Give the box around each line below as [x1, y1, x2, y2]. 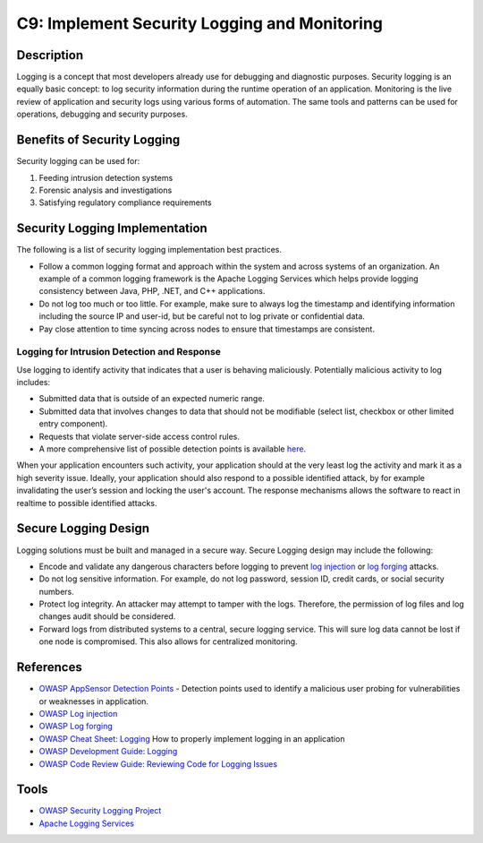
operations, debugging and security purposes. [16, 108, 188, 120]
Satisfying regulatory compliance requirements [38, 197, 212, 208]
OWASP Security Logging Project [38, 805, 162, 816]
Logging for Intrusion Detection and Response [16, 346, 221, 358]
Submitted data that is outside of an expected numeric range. [38, 393, 266, 404]
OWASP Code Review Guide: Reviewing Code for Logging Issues [38, 758, 277, 770]
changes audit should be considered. [38, 611, 176, 622]
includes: [16, 377, 51, 388]
